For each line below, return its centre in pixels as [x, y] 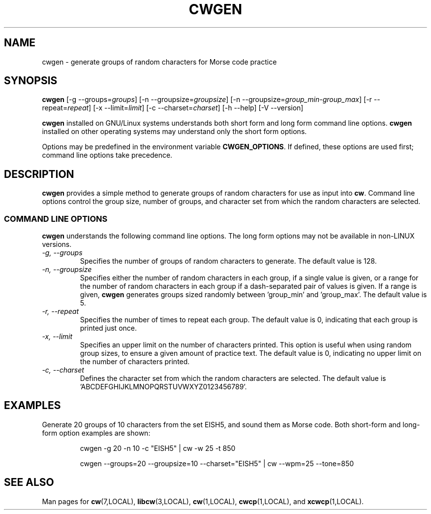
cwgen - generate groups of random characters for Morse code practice [159, 62]
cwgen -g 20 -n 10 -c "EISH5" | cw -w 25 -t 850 [158, 448]
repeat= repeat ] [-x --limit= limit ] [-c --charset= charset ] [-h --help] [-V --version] [173, 108]
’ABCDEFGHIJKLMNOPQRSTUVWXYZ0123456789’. [163, 387]
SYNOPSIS [31, 81]
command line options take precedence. [107, 155]
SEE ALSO [29, 482]
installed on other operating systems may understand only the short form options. [174, 132]
